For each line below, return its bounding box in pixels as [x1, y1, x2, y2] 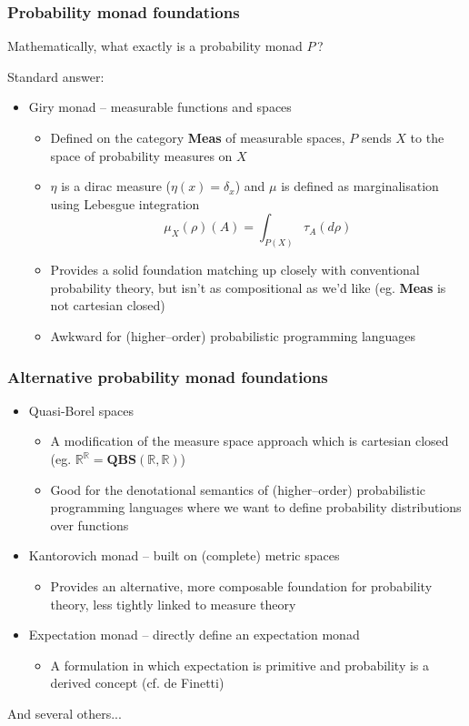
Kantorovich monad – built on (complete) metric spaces [28, 546, 340, 565]
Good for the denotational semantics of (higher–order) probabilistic [50, 479, 426, 499]
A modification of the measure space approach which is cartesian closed [50, 431, 449, 450]
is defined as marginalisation [281, 176, 439, 196]
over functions [50, 515, 129, 534]
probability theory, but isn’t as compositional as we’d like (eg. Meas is [50, 277, 446, 297]
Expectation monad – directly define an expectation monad [28, 625, 360, 644]
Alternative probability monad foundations [7, 365, 328, 388]
